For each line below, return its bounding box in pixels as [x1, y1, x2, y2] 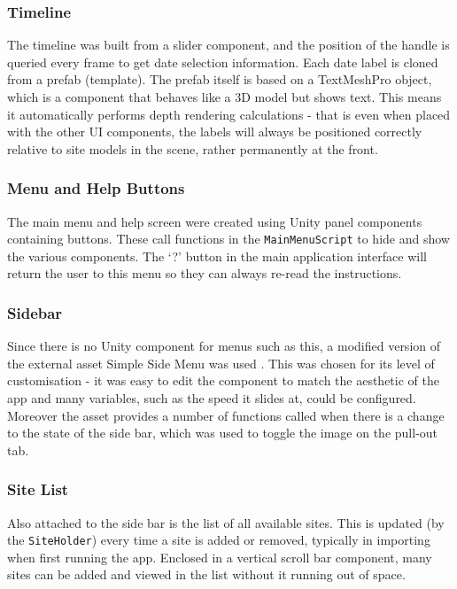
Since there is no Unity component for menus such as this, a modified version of [7, 337, 441, 355]
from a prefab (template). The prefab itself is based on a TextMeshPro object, [7, 70, 432, 89]
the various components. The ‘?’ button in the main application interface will [7, 246, 427, 265]
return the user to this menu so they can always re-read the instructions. [7, 264, 402, 283]
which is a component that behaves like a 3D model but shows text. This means [7, 88, 442, 105]
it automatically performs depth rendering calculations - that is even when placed [7, 105, 451, 123]
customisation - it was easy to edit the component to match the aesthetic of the [7, 371, 439, 390]
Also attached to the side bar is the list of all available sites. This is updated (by [7, 513, 445, 531]
